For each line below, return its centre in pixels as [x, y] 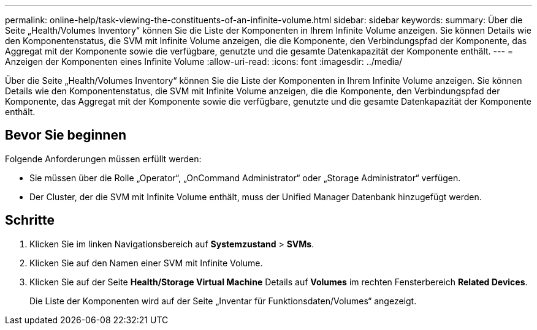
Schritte [30, 220]
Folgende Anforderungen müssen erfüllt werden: [103, 159]
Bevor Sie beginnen [66, 135]
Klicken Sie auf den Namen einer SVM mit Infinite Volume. [146, 263]
